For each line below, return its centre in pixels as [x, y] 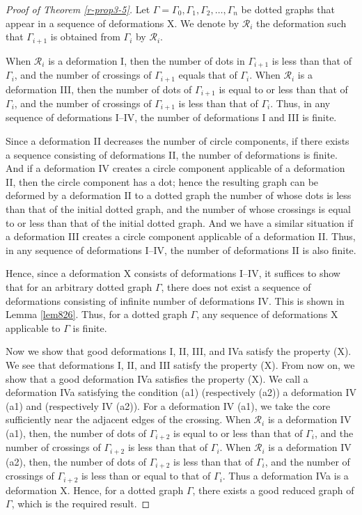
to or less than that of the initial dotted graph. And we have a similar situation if [180, 222]
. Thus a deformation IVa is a [285, 476]
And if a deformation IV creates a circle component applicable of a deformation [175, 168]
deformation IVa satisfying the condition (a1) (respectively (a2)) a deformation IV [181, 392]
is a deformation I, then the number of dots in [147, 60]
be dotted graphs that [288, 9]
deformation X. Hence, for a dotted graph [95, 490]
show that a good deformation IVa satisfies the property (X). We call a [157, 378]
